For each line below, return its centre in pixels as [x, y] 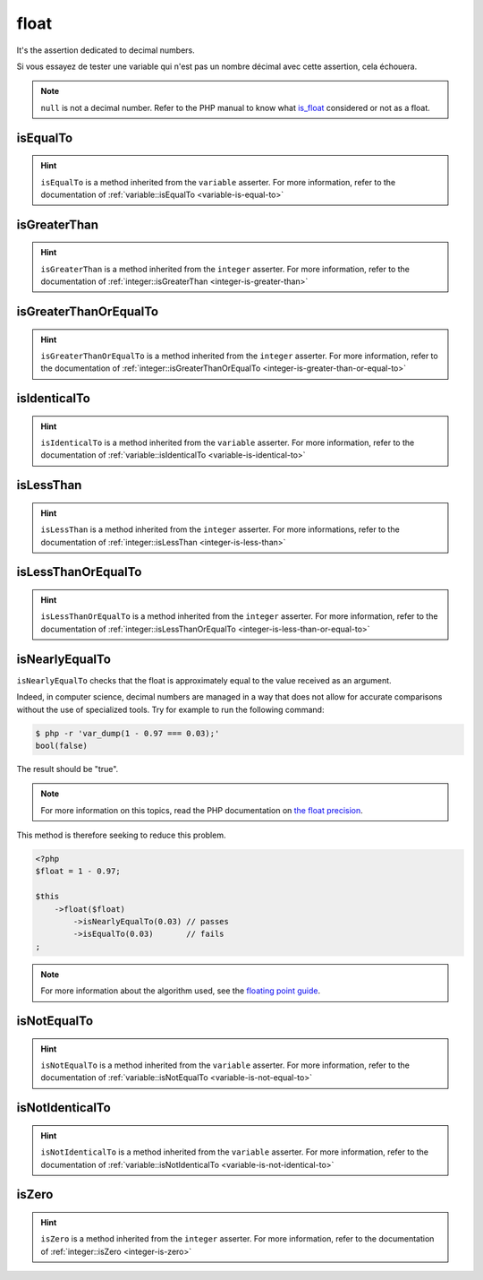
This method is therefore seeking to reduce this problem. [121, 835]
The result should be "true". [68, 769]
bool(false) [62, 745]
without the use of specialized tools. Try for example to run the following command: [170, 709]
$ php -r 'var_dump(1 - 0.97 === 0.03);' [127, 733]
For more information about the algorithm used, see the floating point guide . [181, 991]
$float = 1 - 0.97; [78, 872]
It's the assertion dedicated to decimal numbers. [106, 50]
